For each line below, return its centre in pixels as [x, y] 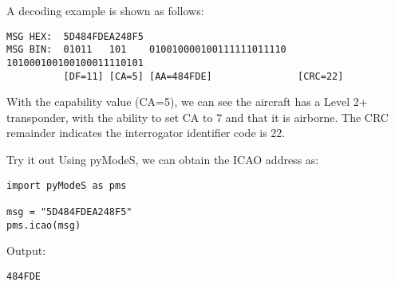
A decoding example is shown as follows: [105, 10]
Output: [26, 251]
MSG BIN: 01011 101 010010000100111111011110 [146, 50]
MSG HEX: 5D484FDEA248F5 [75, 36]
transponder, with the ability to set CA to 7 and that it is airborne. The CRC [197, 117]
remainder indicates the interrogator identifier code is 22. [146, 133]
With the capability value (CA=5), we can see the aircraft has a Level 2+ [187, 102]
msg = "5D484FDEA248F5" [69, 212]
